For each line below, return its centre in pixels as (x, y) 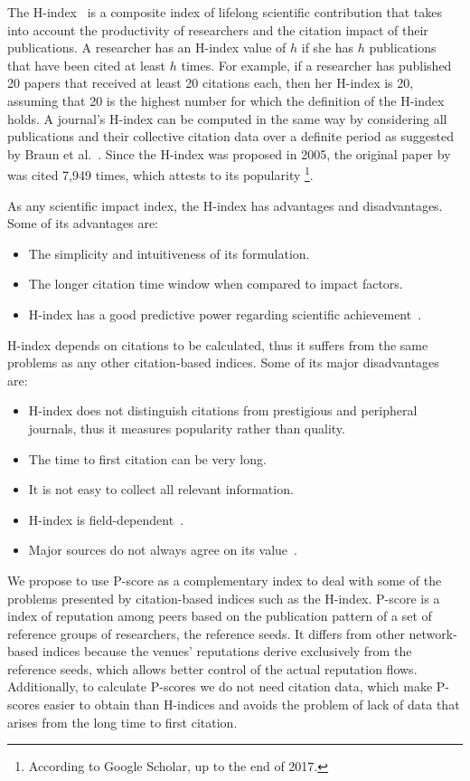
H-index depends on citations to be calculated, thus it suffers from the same (218, 344)
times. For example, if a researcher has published (316, 65)
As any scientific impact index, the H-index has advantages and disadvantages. (225, 205)
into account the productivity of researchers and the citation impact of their (218, 29)
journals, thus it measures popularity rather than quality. (187, 428)
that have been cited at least (87, 65)
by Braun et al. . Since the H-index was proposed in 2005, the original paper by (229, 153)
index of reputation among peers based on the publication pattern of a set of (220, 616)
